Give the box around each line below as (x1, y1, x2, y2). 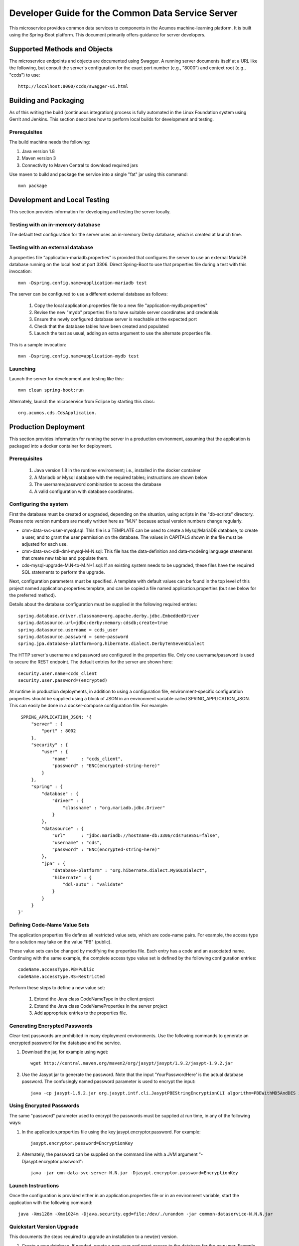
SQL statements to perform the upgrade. (21, 569, 105, 575)
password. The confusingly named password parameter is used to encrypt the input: (21, 1079, 196, 1085)
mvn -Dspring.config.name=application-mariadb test (18, 280, 147, 286)
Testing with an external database (9, 244, 94, 251)
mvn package (18, 183, 47, 189)
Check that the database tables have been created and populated (34, 323, 169, 329)
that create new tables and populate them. (21, 555, 109, 561)
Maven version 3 (21, 155, 56, 161)
